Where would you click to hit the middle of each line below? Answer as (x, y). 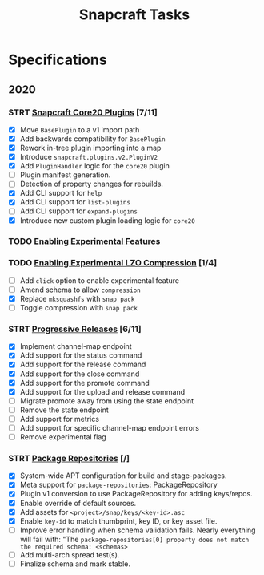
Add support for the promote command (84, 383)
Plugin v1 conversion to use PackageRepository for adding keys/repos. (136, 494)
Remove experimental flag (63, 437)
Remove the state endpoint (64, 410)
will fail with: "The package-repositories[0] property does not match (134, 539)
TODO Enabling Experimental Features (84, 241)
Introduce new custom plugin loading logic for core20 (108, 220)
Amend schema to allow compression (80, 290)
